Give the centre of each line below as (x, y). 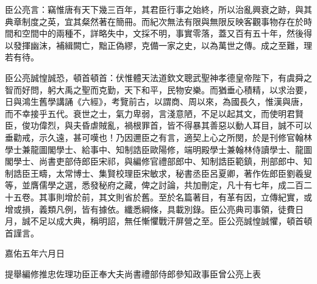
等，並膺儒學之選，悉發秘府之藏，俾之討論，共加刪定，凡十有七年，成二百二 (158, 185)
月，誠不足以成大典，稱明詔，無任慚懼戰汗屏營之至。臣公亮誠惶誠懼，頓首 (154, 221)
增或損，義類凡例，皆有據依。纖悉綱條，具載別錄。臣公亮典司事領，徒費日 (154, 209)
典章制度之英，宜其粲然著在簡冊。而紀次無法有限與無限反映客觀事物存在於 (154, 21)
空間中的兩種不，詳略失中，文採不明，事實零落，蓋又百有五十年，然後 (162, 33)
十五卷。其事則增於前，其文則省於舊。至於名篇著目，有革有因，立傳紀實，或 (158, 197)
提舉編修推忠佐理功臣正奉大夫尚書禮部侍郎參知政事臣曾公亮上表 (133, 273)
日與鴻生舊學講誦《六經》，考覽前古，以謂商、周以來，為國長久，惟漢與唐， (156, 101)
